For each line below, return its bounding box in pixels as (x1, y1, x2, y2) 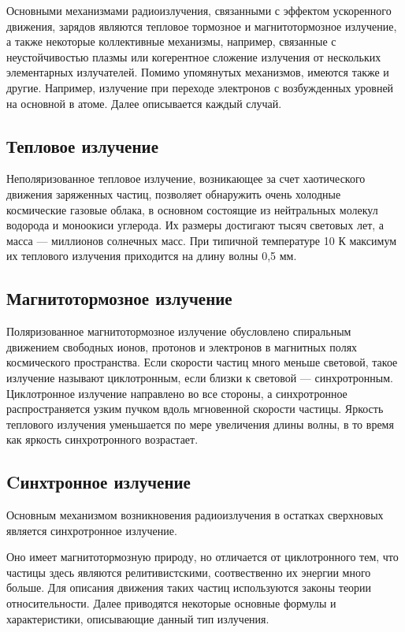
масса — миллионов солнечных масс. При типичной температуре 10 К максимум (6, 232, 397, 248)
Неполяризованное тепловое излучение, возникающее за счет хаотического (6, 170, 366, 187)
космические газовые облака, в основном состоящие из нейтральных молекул (6, 201, 378, 217)
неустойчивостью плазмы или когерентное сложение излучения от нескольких (6, 48, 381, 65)
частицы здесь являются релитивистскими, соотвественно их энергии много (6, 563, 371, 580)
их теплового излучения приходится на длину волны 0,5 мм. (6, 247, 297, 264)
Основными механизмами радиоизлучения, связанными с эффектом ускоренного (6, 2, 392, 18)
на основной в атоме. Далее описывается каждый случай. (6, 95, 282, 111)
